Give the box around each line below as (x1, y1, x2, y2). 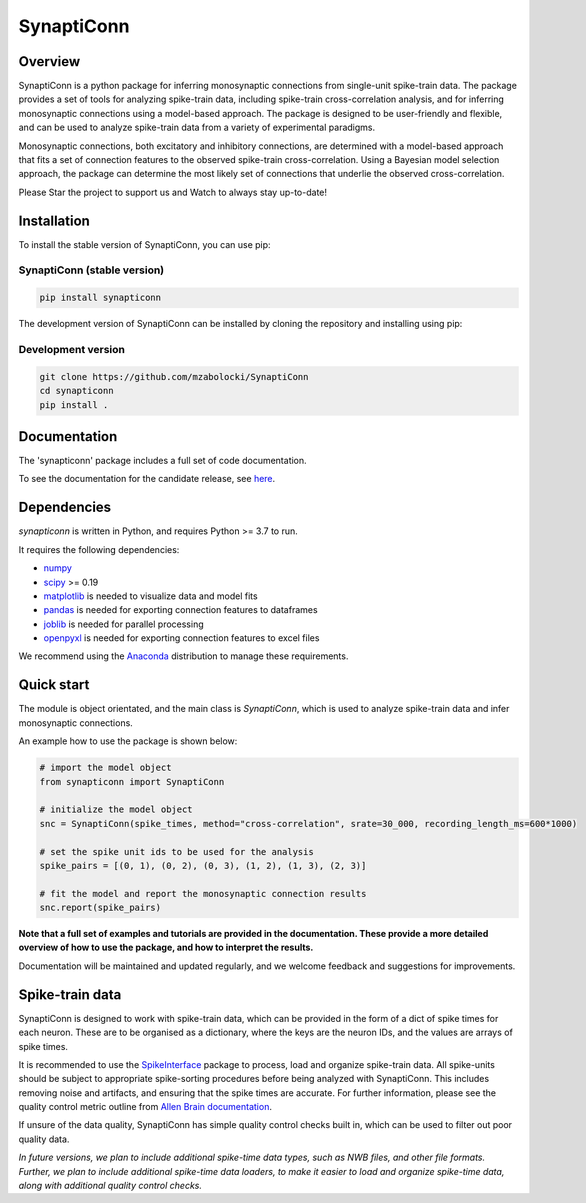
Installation (18, 212, 90, 229)
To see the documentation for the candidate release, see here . (18, 473, 276, 485)
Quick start (18, 676, 90, 694)
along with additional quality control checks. (18, 1180, 203, 1192)
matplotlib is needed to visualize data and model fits (43, 590, 259, 602)
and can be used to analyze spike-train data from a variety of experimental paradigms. (18, 121, 376, 134)
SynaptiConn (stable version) (18, 263, 165, 277)
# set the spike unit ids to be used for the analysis (39, 846, 314, 857)
